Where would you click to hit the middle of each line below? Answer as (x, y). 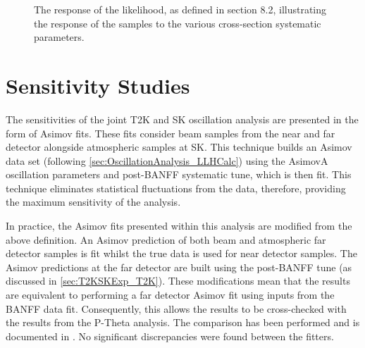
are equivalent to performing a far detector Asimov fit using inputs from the (170, 295)
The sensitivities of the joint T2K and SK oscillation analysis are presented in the (182, 119)
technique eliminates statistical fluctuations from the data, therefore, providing (176, 188)
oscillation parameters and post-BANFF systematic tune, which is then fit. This (179, 174)
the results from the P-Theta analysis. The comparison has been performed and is (183, 322)
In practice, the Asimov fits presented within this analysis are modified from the (179, 226)
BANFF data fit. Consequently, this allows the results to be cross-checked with (176, 308)
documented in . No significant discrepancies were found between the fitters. (170, 336)
